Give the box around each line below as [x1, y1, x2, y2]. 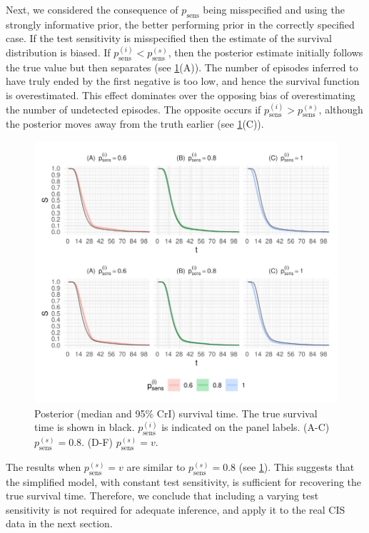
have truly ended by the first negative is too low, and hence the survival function [6, 73, 360, 88]
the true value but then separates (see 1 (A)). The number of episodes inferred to [6, 59, 358, 74]
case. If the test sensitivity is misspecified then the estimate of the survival [6, 31, 332, 46]
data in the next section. [6, 516, 113, 531]
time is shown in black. [34, 420, 135, 435]
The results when [6, 459, 81, 474]
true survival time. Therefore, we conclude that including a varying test [6, 488, 319, 503]
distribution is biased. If [6, 44, 111, 59]
